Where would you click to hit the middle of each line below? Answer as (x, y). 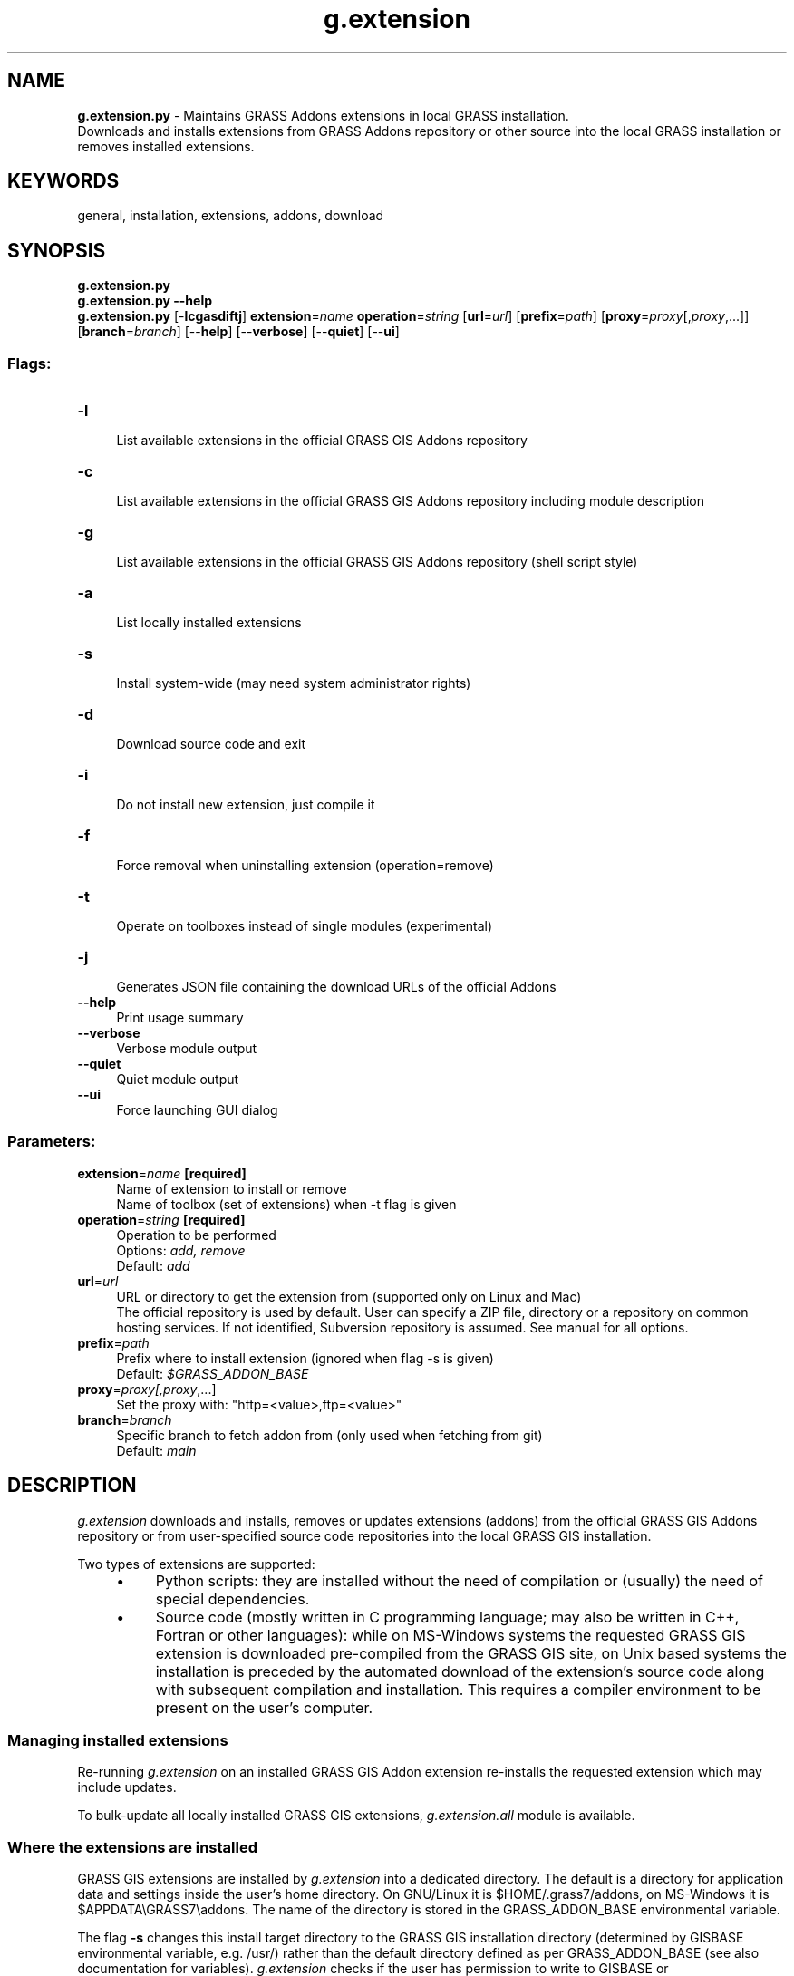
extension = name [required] (162, 1173)
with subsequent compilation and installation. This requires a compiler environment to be (458, 1689)
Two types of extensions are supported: (196, 1564)
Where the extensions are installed (133, 1847)
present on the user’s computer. (264, 1707)
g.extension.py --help (145, 301)
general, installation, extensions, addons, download (231, 216)
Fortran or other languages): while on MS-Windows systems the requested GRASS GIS (450, 1635)
